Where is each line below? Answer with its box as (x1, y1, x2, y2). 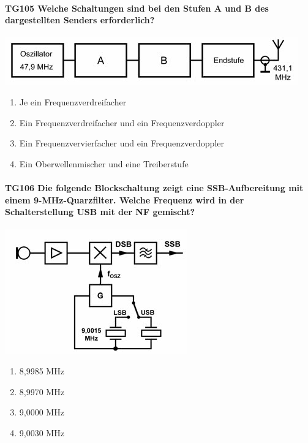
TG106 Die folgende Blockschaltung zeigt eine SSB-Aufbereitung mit (5, 181, 304, 194)
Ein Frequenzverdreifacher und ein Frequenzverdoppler (19, 116, 225, 129)
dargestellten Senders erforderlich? (5, 13, 155, 26)
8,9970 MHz (19, 385, 64, 398)
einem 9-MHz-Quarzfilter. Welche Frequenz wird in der (5, 193, 244, 206)
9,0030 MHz (19, 426, 64, 439)
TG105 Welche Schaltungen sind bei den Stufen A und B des (5, 1, 269, 14)
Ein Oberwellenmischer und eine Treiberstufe (19, 157, 189, 170)
